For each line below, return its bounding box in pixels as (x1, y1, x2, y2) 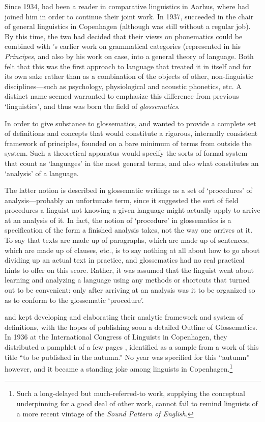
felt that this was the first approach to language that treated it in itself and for (5, 61, 251, 71)
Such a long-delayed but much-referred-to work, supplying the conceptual (16, 388, 245, 399)
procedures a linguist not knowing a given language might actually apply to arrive (5, 205, 260, 215)
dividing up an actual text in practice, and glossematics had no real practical (5, 255, 245, 265)
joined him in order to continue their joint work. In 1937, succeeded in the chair (5, 11, 254, 21)
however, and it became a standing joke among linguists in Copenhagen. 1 (5, 362, 233, 374)
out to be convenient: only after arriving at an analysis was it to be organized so (5, 285, 255, 295)
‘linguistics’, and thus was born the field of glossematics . (5, 100, 180, 111)
